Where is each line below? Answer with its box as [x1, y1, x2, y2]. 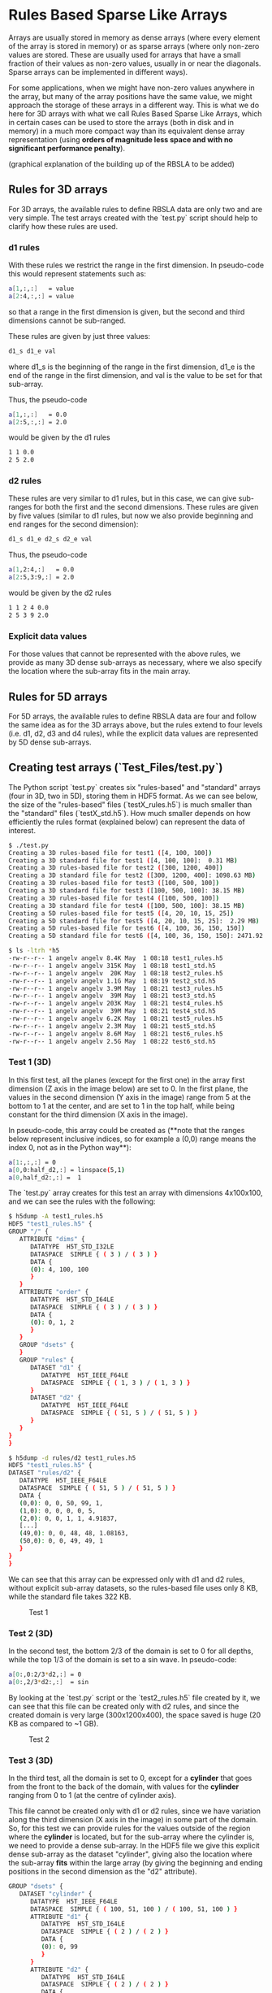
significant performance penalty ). [8, 143, 126, 153]
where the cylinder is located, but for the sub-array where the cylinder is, [8, 1832, 255, 1842]
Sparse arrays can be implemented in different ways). [8, 67, 188, 76]
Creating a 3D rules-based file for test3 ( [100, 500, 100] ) [8, 879, 220, 888]
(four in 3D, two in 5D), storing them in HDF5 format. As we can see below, [8, 791, 258, 801]
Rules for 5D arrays [8, 689, 108, 704]
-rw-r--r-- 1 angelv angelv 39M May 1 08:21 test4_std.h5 [8, 1007, 217, 1015]
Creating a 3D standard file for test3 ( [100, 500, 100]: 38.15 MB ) [8, 887, 245, 895]
